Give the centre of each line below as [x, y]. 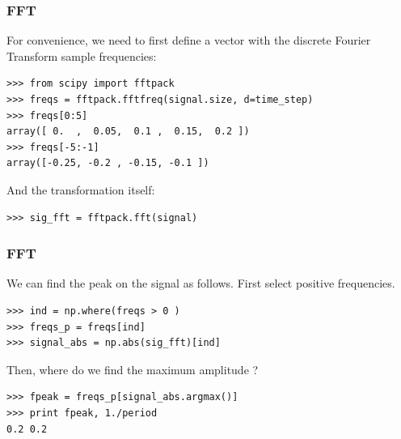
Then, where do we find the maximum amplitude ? [133, 369]
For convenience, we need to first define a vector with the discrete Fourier [189, 40]
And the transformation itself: [81, 189]
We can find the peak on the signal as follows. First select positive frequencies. [201, 283]
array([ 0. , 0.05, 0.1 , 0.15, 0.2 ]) [128, 132]
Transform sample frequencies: [82, 55]
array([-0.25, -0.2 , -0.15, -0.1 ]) [108, 163]
